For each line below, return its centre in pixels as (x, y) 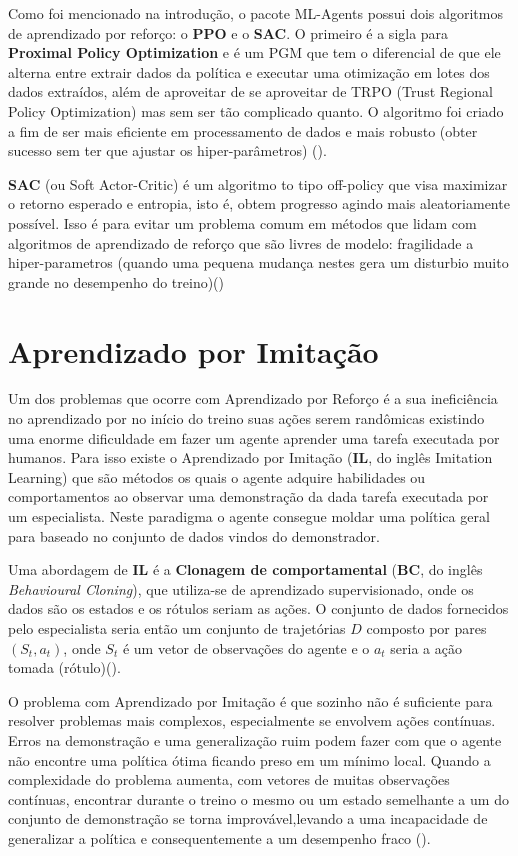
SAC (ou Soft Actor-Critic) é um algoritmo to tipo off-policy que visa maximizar (258, 183)
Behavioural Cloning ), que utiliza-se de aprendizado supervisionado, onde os (241, 588)
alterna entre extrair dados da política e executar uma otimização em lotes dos (249, 71)
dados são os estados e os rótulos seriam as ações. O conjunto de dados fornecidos (258, 608)
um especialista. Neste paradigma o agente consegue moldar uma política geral (249, 516)
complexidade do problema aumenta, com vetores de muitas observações (229, 779)
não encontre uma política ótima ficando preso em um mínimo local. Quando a (249, 759)
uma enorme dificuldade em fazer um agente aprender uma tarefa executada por (254, 437)
